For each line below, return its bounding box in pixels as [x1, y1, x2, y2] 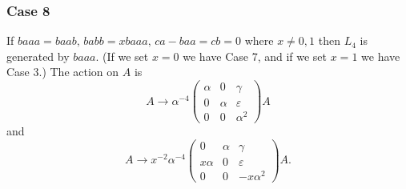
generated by [6, 47, 70, 64]
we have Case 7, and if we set [183, 47, 328, 64]
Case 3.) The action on [6, 63, 119, 80]
